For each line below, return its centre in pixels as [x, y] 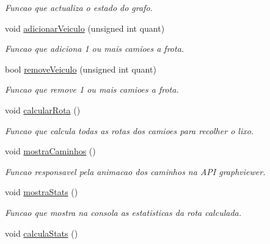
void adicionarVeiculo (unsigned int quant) [85, 28]
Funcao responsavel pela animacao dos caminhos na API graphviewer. [135, 171]
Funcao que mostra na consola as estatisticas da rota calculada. [123, 212]
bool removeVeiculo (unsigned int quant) [81, 69]
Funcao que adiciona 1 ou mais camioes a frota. [95, 48]
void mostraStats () [42, 192]
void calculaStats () [42, 233]
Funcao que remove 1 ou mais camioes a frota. [92, 89]
